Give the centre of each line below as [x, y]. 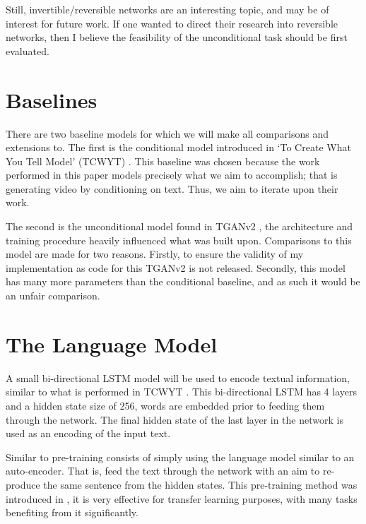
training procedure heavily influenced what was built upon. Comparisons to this [179, 240]
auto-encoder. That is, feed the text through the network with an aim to [163, 471]
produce [23, 484]
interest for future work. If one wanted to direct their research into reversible [172, 23]
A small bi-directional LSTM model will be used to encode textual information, [178, 377]
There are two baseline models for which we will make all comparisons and [167, 133]
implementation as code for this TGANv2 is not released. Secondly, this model [176, 267]
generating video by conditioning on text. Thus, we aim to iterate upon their [172, 188]
